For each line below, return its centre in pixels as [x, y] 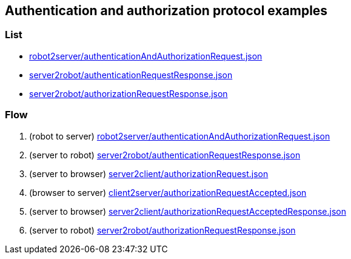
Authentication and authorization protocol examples [166, 11]
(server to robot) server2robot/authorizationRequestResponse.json [162, 230]
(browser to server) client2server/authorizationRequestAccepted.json [168, 192]
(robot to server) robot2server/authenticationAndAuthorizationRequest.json [180, 136]
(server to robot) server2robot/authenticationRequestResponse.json [165, 155]
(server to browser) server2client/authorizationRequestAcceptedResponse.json [188, 211]
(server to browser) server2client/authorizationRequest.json [149, 173]
